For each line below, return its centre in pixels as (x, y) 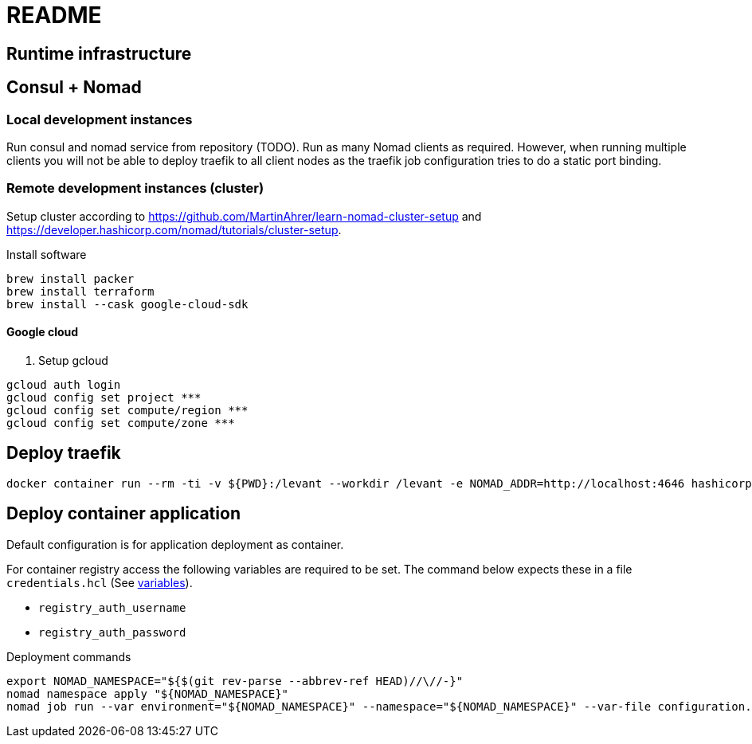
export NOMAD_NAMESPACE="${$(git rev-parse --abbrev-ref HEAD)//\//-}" (235, 681)
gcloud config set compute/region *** (127, 410)
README (54, 15)
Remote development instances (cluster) (135, 188)
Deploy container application (123, 514)
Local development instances (100, 119)
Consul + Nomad (74, 88)
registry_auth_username (112, 607)
